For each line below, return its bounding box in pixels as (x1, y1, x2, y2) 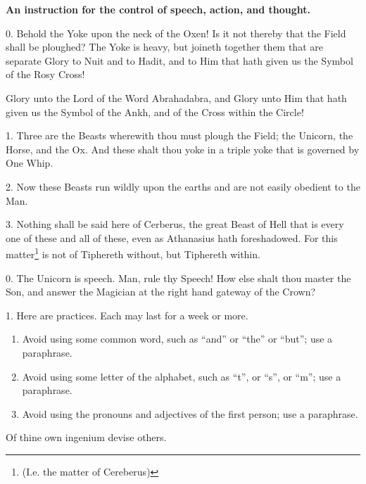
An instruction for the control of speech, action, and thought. (6, 2, 311, 16)
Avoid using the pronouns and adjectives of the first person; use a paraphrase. (22, 406, 358, 421)
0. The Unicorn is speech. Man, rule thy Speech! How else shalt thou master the (6, 270, 351, 285)
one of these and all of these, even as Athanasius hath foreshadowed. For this (6, 230, 338, 245)
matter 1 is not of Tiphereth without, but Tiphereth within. (6, 245, 260, 261)
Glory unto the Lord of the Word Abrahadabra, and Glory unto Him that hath (6, 90, 347, 105)
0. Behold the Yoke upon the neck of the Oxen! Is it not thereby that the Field (6, 25, 346, 40)
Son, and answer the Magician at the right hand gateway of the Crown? (6, 284, 316, 299)
